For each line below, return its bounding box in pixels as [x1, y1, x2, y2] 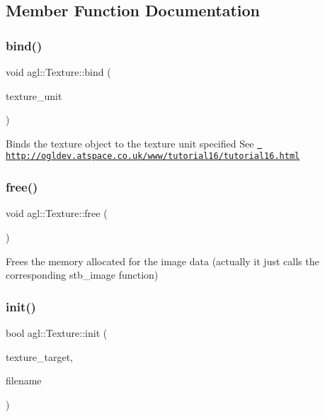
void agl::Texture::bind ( [6, 65, 111, 79]
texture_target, [6, 349, 73, 364]
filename [6, 373, 42, 388]
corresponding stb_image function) [6, 267, 159, 282]
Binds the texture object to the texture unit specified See [6, 135, 254, 150]
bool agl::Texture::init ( [6, 325, 108, 340]
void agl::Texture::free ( [6, 206, 108, 221]
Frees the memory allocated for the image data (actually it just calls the [6, 253, 319, 268]
